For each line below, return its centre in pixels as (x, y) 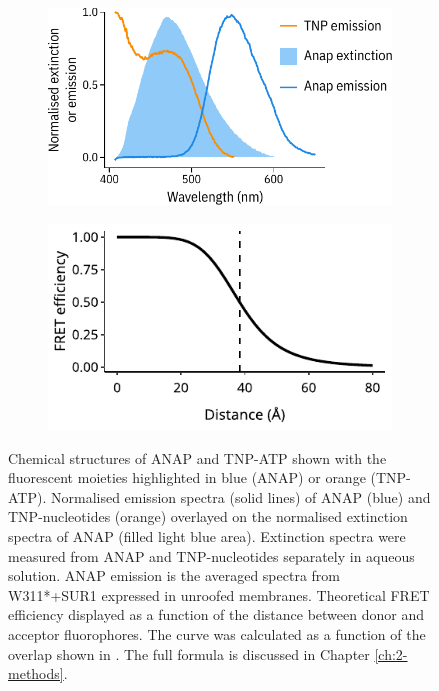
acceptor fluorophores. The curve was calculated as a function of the (217, 634)
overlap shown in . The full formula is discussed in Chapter (189, 653)
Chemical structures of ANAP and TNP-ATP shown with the (197, 457)
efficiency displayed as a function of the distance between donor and (216, 614)
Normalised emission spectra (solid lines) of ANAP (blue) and (240, 496)
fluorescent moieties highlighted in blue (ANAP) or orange (187, 477)
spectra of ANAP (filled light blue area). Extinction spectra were (207, 536)
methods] (36, 673)
